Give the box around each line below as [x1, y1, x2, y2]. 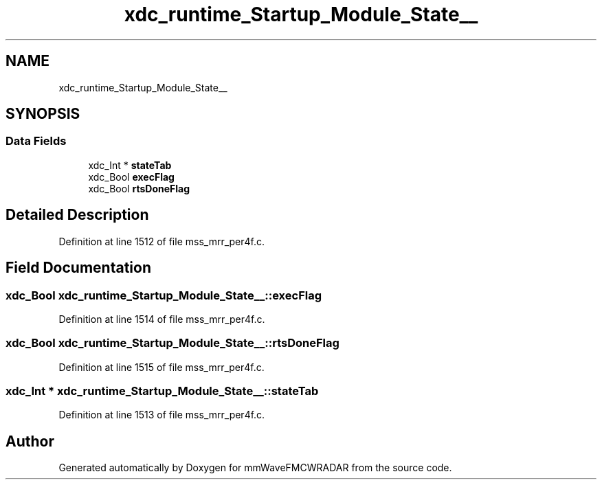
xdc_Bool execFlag [88, 170, 175, 183]
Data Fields [5, 134, 67, 148]
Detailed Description [5, 206, 149, 224]
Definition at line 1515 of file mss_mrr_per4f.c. [58, 361, 265, 373]
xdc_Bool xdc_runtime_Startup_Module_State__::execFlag [5, 288, 322, 302]
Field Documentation [5, 259, 151, 277]
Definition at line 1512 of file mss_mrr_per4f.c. [58, 235, 265, 247]
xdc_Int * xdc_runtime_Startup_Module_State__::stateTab [5, 384, 319, 398]
